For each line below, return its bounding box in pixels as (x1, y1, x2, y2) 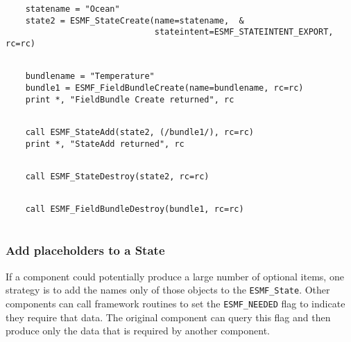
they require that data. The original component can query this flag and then (6, 309, 331, 324)
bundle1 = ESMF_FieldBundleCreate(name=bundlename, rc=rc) (25, 82, 304, 93)
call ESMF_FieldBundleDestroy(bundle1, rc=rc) (25, 204, 244, 215)
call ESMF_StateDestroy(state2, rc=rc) (25, 171, 209, 181)
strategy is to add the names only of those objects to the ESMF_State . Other (6, 282, 330, 297)
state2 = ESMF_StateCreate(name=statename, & (25, 15, 244, 26)
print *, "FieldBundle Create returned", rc (25, 94, 234, 105)
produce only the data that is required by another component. (6, 323, 270, 338)
